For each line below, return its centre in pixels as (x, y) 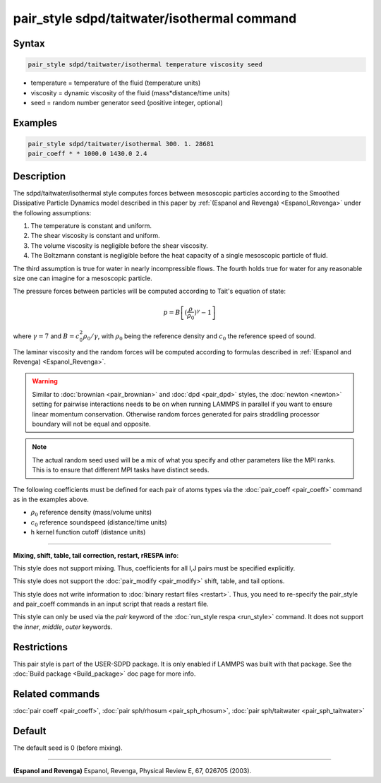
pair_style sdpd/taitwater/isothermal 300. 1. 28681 (121, 144)
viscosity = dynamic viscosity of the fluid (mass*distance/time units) (131, 92)
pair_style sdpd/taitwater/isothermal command (155, 18)
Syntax (29, 43)
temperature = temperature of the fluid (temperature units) (116, 83)
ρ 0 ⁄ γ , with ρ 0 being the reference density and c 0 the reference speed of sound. (200, 337)
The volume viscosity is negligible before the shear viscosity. (119, 245)
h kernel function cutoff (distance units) (88, 532)
